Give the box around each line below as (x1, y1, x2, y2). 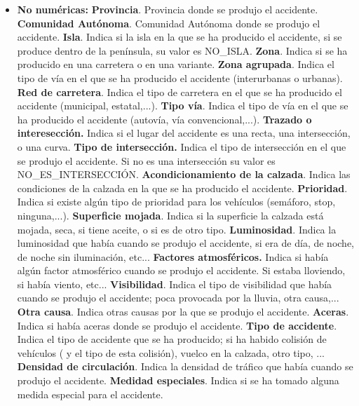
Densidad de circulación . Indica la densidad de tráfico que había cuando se (17, 359, 353, 374)
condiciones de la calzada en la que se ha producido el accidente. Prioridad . (17, 180, 348, 195)
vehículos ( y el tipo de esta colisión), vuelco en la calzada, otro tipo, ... (17, 345, 325, 360)
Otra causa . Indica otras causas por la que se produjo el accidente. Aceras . (17, 304, 349, 319)
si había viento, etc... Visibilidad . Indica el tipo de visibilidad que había (17, 276, 332, 291)
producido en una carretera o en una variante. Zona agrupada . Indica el (17, 57, 334, 72)
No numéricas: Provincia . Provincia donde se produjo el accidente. (17, 2, 318, 16)
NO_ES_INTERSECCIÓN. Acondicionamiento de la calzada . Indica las (17, 167, 351, 182)
